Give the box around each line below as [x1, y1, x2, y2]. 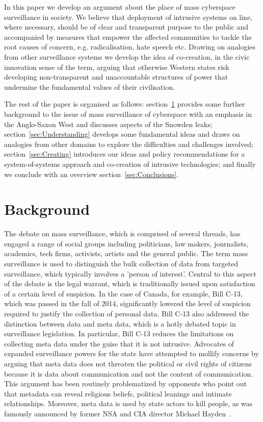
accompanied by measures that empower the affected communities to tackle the [4, 31, 252, 42]
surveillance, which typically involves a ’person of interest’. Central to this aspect [4, 268, 256, 279]
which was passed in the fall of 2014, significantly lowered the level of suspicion [4, 298, 251, 309]
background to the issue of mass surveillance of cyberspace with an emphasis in [4, 108, 252, 119]
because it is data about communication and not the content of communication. [4, 368, 253, 379]
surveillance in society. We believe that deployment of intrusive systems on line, [4, 11, 253, 22]
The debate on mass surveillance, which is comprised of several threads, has [4, 228, 241, 239]
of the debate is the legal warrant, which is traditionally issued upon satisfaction [4, 278, 255, 289]
